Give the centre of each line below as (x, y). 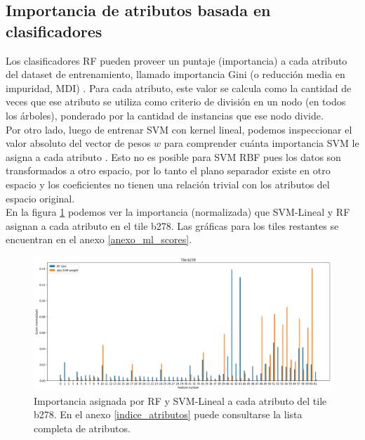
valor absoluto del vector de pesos (78, 143)
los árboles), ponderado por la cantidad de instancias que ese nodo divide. (165, 115)
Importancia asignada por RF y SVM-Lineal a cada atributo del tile (180, 400)
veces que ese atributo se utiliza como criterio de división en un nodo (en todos (176, 102)
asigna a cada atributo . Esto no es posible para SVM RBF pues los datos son (173, 156)
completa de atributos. (82, 428)
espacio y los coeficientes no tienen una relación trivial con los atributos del (168, 184)
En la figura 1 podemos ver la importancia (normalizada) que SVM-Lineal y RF (178, 212)
